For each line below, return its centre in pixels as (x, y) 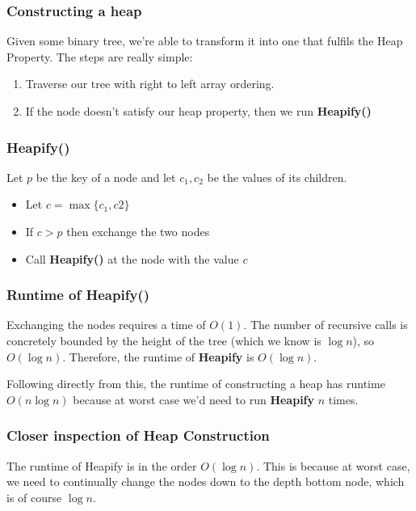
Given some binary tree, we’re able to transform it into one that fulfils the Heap (205, 41)
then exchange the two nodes (138, 231)
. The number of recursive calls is (326, 325)
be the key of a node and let (106, 177)
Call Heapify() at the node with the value (132, 258)
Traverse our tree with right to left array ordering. (150, 84)
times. (343, 399)
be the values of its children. (277, 177)
